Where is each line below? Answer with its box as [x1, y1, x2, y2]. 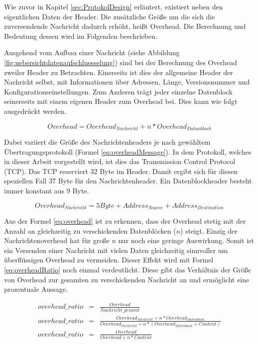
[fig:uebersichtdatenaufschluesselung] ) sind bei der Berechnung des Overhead [4, 57, 237, 67]
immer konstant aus [4, 185, 65, 195]
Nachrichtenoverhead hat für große [4, 235, 110, 246]
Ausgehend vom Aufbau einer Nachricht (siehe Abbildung [4, 47, 180, 58]
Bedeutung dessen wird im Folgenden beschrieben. [4, 30, 157, 41]
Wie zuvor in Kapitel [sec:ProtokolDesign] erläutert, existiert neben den [4, 1, 223, 11]
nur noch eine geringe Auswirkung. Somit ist [118, 235, 254, 246]
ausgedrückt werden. [4, 105, 66, 116]
